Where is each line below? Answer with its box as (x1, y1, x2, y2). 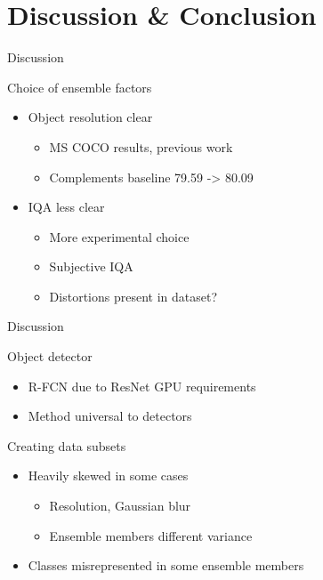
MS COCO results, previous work (49, 137, 233, 156)
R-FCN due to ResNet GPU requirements (28, 376, 256, 395)
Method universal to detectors (28, 407, 192, 425)
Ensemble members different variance (49, 526, 253, 544)
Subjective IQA (49, 257, 133, 276)
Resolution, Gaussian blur (49, 496, 191, 515)
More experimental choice (49, 227, 190, 246)
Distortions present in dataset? (49, 286, 218, 305)
